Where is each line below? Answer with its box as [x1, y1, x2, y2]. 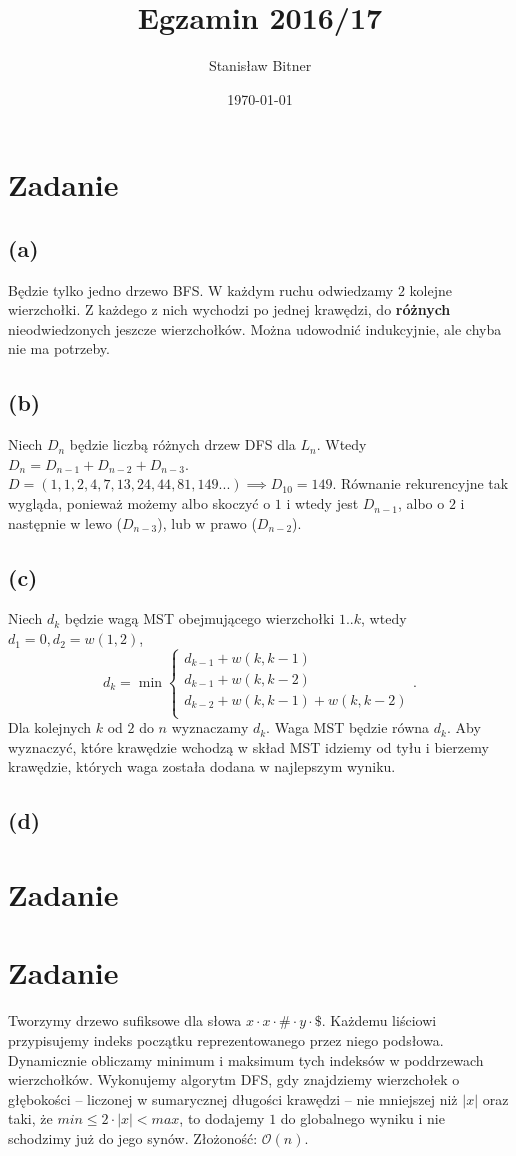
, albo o [398, 493, 445, 514]
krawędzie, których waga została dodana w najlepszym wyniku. [8, 756, 396, 777]
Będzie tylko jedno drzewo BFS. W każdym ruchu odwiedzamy [8, 279, 394, 300]
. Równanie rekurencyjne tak [332, 473, 509, 494]
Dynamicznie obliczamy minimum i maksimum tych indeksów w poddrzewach [8, 1049, 484, 1070]
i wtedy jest [286, 493, 359, 514]
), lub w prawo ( [157, 512, 257, 533]
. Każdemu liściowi [321, 1010, 437, 1031]
